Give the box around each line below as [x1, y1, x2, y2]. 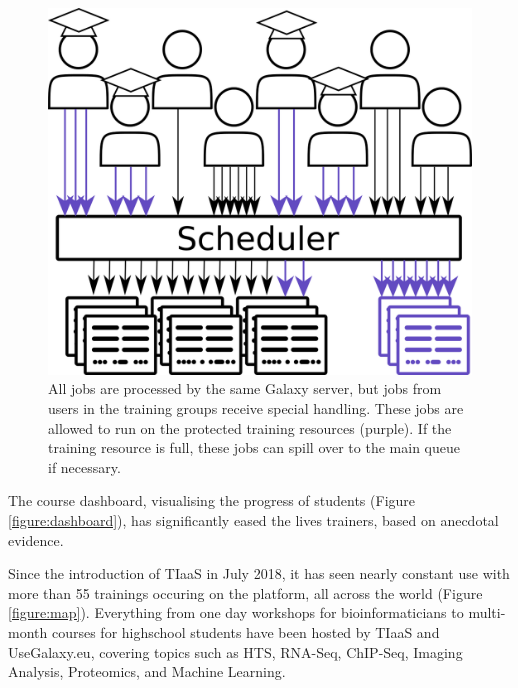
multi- [468, 602, 506, 623]
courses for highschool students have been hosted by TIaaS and [51, 621, 440, 642]
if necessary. [48, 456, 121, 477]
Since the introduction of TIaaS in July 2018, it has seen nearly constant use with [8, 563, 510, 584]
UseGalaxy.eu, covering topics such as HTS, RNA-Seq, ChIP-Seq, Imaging [8, 641, 463, 662]
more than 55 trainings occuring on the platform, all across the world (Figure [8, 582, 483, 603]
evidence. [8, 529, 64, 550]
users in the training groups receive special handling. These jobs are [48, 398, 464, 419]
